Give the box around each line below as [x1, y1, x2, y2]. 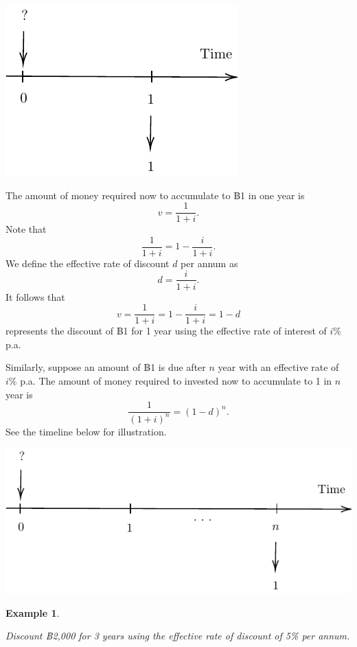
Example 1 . [5, 605, 60, 620]
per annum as [181, 256, 238, 270]
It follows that [5, 289, 65, 304]
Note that [5, 222, 47, 236]
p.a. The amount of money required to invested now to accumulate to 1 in [20, 374, 332, 387]
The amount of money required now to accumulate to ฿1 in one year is [5, 188, 305, 202]
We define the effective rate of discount [5, 256, 170, 270]
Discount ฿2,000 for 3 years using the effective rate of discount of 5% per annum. [5, 628, 350, 643]
